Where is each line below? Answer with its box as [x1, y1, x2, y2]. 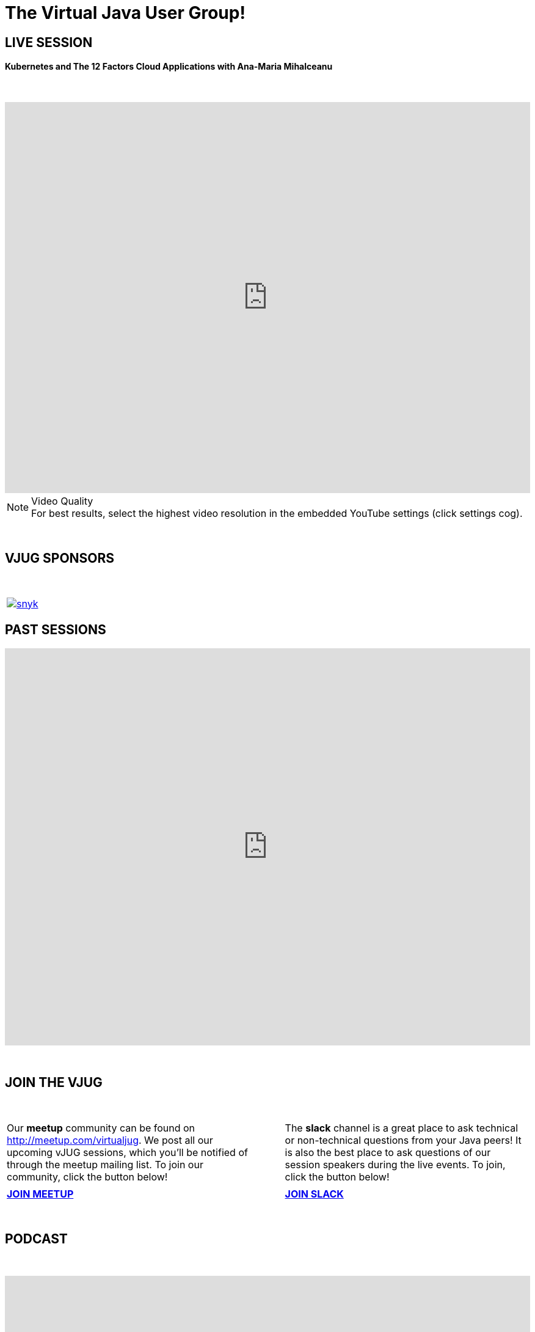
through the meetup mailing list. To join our [7, 1158, 203, 1171]
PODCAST [5, 1231, 68, 1246]
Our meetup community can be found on [7, 1121, 195, 1134]
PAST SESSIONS [5, 622, 106, 638]
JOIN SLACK [285, 1187, 344, 1200]
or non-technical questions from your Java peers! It [285, 1133, 522, 1146]
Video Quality [31, 494, 93, 507]
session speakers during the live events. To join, [285, 1158, 506, 1171]
